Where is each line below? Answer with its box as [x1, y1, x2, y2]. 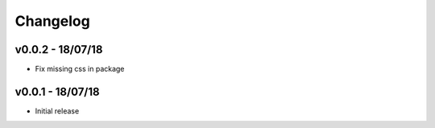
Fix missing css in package [35, 64, 125, 74]
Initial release [35, 105, 80, 116]
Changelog [14, 12, 90, 30]
